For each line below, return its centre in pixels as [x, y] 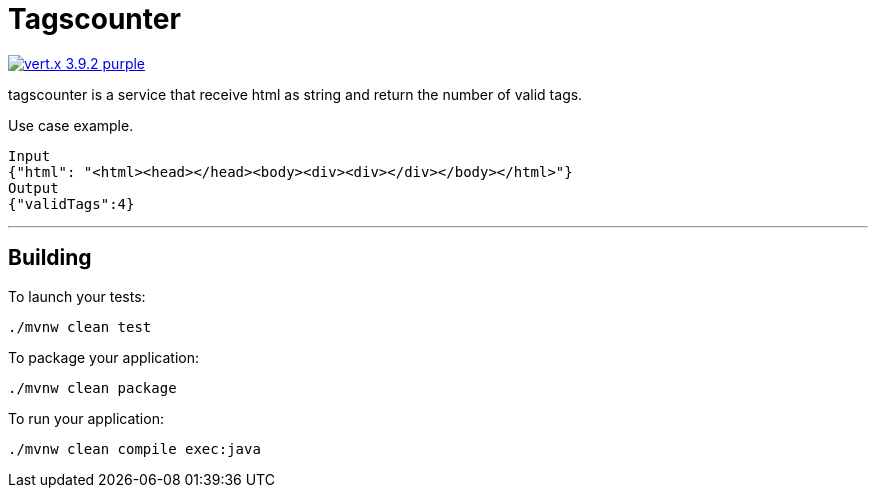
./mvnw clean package [92, 387]
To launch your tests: [77, 296]
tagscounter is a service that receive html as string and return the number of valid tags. [295, 94]
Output [33, 187]
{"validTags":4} [71, 203]
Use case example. [71, 125]
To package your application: [104, 357]
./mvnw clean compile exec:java [134, 448]
